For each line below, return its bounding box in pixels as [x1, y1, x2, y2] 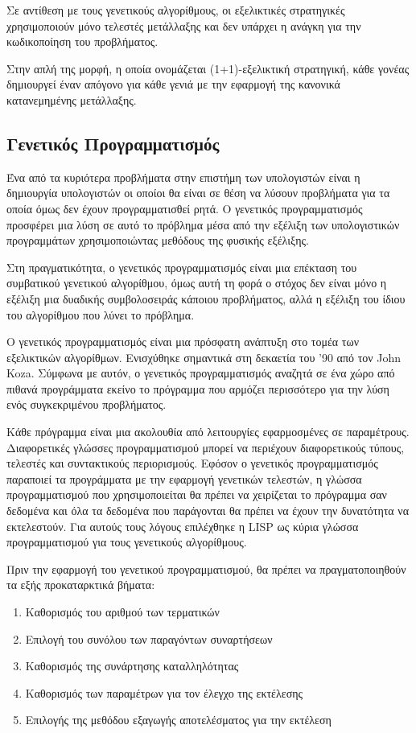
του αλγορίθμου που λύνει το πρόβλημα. [6, 306, 195, 323]
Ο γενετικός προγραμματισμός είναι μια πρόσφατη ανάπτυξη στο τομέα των [6, 333, 359, 350]
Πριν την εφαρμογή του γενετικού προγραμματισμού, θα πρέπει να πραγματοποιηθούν [6, 560, 406, 577]
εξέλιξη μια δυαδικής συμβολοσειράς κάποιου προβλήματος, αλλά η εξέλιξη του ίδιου [6, 290, 406, 307]
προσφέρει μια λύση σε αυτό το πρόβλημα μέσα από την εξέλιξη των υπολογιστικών [6, 216, 400, 233]
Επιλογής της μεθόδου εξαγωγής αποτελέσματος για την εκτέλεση [25, 711, 332, 728]
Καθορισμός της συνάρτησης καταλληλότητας [25, 657, 239, 674]
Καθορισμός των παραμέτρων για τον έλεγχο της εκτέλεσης [25, 684, 303, 701]
